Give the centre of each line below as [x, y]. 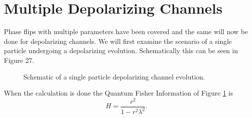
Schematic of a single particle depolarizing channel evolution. [114, 76]
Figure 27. [19, 60]
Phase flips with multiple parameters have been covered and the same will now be [126, 31]
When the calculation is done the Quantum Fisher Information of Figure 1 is [118, 93]
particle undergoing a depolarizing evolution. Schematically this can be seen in [121, 50]
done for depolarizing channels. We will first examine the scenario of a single [118, 41]
